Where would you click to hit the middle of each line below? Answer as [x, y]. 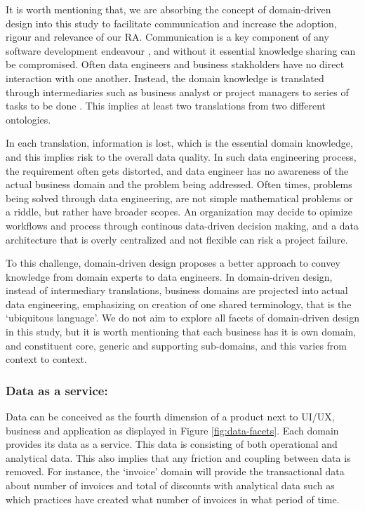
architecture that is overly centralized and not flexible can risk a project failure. [177, 239]
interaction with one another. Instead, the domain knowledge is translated [165, 78]
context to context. [46, 359]
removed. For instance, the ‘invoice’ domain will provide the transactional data [175, 471]
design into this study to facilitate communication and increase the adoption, [171, 23]
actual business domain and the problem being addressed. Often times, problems [179, 184]
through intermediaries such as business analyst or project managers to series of [177, 92]
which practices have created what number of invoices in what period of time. [173, 499]
